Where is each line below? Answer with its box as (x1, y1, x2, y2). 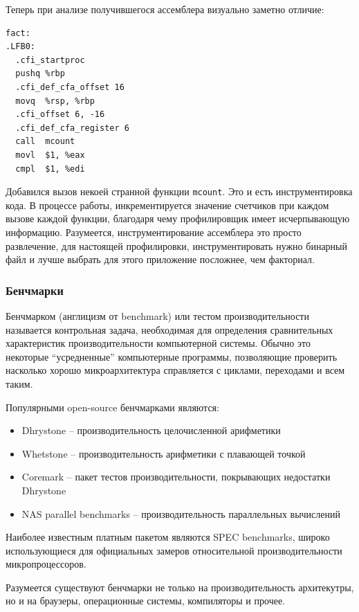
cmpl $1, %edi (15, 163, 85, 174)
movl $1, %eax (15, 150, 85, 160)
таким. (6, 376, 33, 390)
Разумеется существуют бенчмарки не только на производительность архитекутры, (6, 579, 354, 594)
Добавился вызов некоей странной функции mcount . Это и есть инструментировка (6, 184, 353, 199)
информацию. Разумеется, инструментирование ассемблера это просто (6, 224, 302, 239)
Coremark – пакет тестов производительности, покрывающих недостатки (21, 469, 331, 484)
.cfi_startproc (15, 55, 85, 65)
